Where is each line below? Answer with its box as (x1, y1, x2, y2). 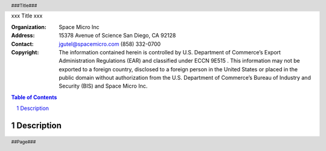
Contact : (11, 40, 34, 48)
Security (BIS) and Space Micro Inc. (59, 82, 148, 90)
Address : (11, 32, 35, 39)
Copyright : (11, 48, 39, 56)
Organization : (11, 23, 46, 30)
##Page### (11, 139, 36, 145)
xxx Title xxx (11, 12, 43, 19)
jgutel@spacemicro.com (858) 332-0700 (59, 40, 161, 48)
